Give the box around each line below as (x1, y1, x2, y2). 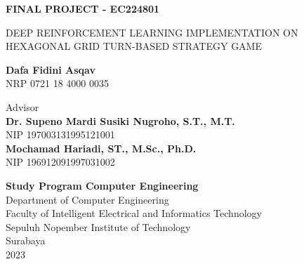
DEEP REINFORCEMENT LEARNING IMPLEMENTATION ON (6, 25, 298, 39)
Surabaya (6, 233, 46, 248)
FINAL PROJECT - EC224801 (6, 1, 160, 15)
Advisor (6, 99, 39, 114)
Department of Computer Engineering (6, 192, 169, 206)
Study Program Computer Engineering (6, 178, 199, 192)
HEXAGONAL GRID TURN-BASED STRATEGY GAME (6, 39, 262, 53)
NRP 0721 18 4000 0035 (6, 76, 109, 91)
